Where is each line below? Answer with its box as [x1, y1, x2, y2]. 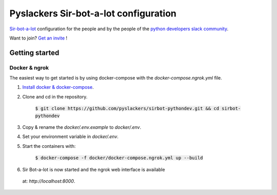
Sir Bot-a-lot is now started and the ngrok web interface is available [22, 166, 165, 172]
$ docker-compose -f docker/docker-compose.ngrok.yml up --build [35, 155, 203, 161]
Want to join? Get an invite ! [9, 35, 68, 41]
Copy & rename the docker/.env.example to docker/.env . [22, 124, 141, 130]
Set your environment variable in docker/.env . [22, 133, 119, 140]
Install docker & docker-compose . [22, 84, 94, 90]
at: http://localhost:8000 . [22, 178, 75, 184]
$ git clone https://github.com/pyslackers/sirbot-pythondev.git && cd [35, 106, 220, 111]
